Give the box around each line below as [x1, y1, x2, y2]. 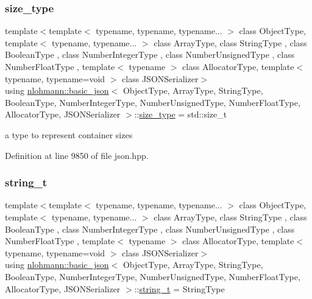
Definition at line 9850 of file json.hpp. [5, 149, 149, 161]
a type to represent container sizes [5, 128, 133, 141]
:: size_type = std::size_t [134, 108, 227, 121]
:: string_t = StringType [134, 282, 225, 295]
